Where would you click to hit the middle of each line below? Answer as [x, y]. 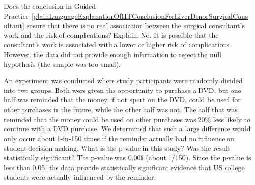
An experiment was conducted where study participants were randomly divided [123, 80]
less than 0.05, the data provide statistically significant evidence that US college [124, 167]
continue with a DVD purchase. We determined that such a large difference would [127, 129]
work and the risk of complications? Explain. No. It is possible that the [111, 35]
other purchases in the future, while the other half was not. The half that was [121, 109]
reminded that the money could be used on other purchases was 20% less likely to [127, 119]
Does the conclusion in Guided [50, 6]
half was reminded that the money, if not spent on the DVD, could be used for [122, 100]
